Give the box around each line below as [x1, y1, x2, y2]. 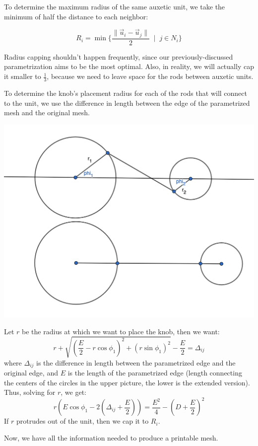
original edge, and [4, 368, 58, 378]
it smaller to [4, 71, 41, 81]
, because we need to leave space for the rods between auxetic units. [47, 71, 254, 81]
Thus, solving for [4, 387, 56, 397]
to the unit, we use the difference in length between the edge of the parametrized [4, 97, 250, 108]
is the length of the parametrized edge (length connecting [67, 368, 242, 378]
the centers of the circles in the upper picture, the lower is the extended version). [4, 377, 250, 387]
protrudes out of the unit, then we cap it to [16, 416, 149, 426]
